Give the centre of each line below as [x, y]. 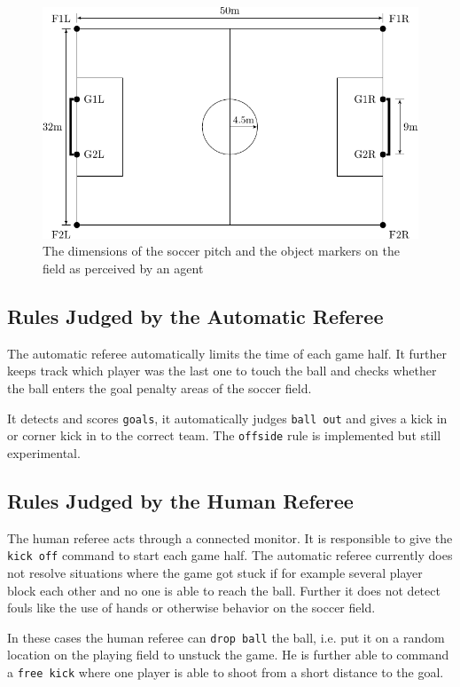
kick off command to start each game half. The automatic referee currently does [230, 555]
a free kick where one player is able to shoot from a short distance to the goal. [226, 671]
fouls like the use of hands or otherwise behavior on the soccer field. [191, 608]
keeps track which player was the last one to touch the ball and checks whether [222, 371]
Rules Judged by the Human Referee [180, 500]
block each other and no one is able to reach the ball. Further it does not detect [224, 590]
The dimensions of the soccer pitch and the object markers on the [221, 251]
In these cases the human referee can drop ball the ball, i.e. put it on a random [226, 637]
